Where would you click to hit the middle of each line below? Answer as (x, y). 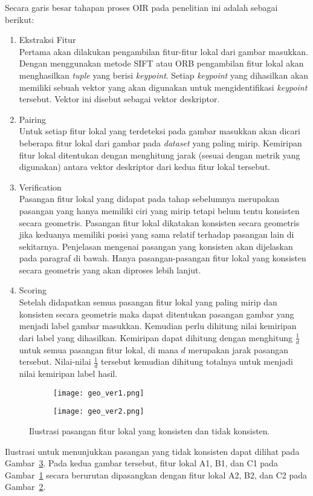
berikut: (20, 19)
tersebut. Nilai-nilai (55, 361)
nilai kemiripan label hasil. (68, 374)
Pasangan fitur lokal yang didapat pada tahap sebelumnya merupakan (149, 199)
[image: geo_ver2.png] (99, 412)
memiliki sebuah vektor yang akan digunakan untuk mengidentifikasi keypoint (163, 87)
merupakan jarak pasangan (238, 349)
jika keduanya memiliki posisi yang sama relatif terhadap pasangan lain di (156, 234)
